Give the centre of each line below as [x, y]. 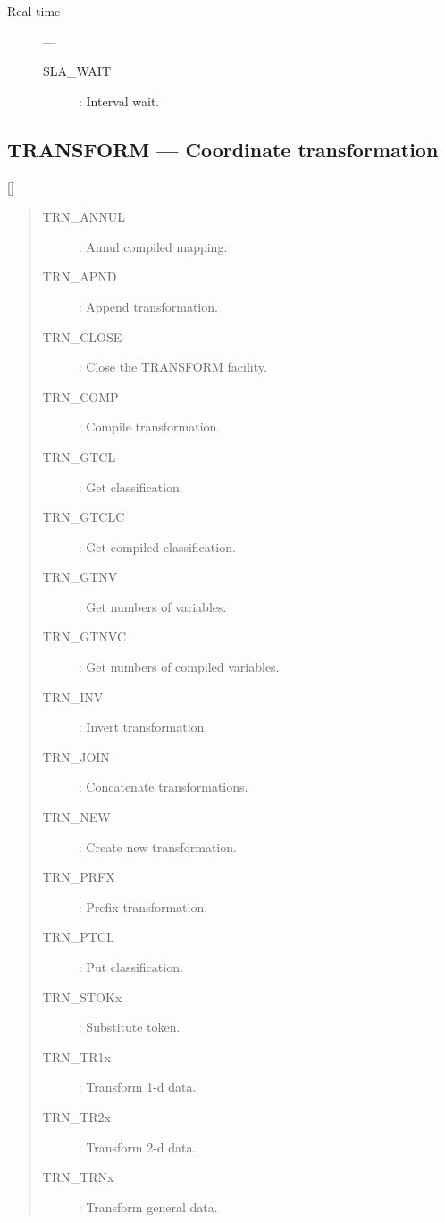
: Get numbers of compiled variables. [179, 667]
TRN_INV [73, 696]
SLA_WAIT [77, 71]
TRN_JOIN [76, 756]
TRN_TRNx [78, 1177]
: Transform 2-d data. [137, 1147]
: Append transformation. [148, 306]
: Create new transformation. [157, 846]
